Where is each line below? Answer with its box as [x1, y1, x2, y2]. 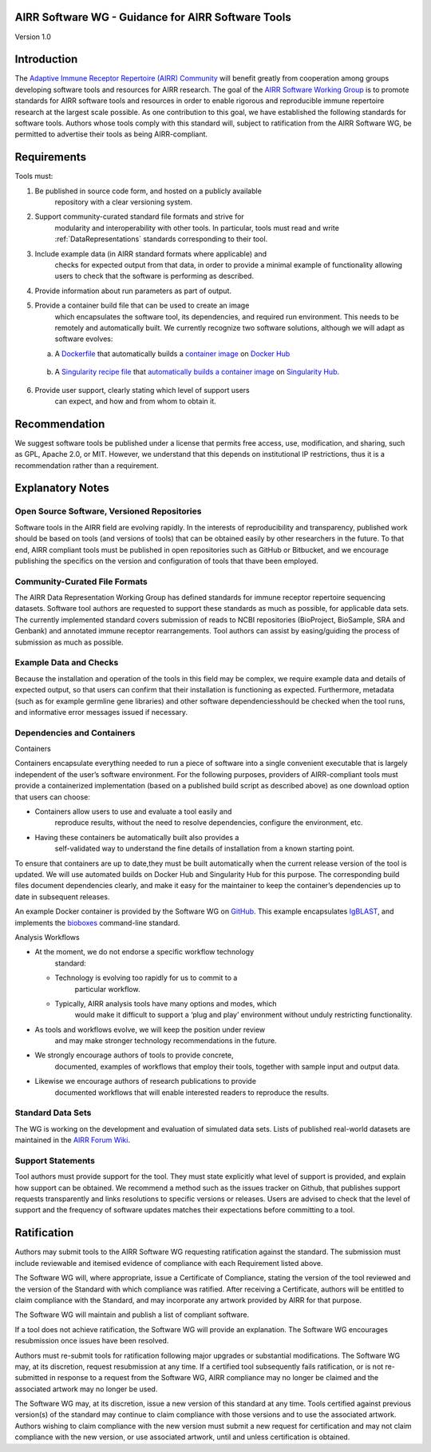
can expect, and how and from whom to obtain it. [54, 396, 217, 406]
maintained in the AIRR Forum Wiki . [14, 1135, 131, 1145]
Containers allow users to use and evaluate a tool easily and [34, 807, 232, 816]
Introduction [14, 53, 78, 66]
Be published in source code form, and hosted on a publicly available [34, 186, 263, 196]
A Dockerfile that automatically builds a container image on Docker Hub [54, 348, 291, 359]
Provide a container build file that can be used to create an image [34, 300, 250, 311]
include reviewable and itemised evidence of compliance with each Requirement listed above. [14, 1258, 323, 1268]
